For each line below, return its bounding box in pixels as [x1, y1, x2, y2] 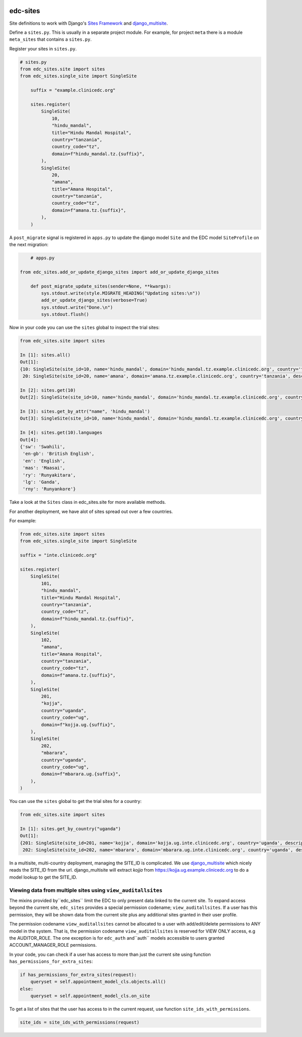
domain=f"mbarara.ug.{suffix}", [41, 771, 121, 777]
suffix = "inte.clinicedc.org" [20, 552, 98, 558]
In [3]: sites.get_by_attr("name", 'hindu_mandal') [20, 409, 150, 415]
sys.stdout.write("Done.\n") [41, 304, 113, 310]
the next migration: [9, 242, 49, 248]
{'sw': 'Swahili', [20, 444, 65, 449]
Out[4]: [20, 437, 39, 442]
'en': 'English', [23, 458, 65, 464]
